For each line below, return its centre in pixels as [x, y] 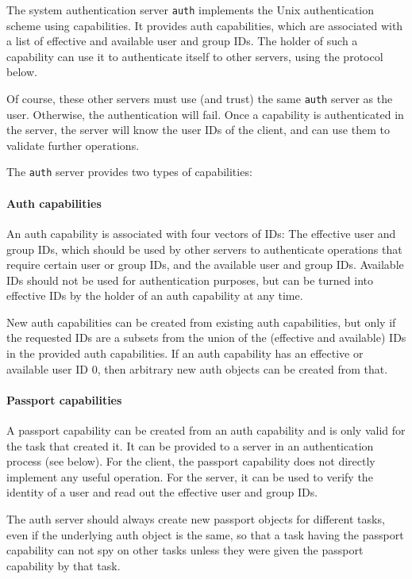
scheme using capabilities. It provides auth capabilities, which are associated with [205, 25]
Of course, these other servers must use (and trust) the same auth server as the [200, 99]
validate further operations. [73, 145]
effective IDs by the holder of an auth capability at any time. [155, 295]
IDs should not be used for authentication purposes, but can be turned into [190, 280]
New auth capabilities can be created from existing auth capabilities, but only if [201, 322]
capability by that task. [64, 565]
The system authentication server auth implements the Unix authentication [191, 10]
